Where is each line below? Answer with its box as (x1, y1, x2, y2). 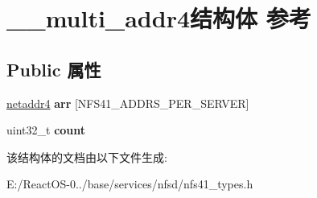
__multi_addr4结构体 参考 (6, 2, 311, 35)
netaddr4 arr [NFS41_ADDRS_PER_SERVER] (6, 94, 249, 111)
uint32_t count (6, 122, 86, 138)
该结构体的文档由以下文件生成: (6, 148, 167, 165)
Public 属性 (6, 56, 101, 81)
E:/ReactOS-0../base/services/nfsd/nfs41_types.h (6, 175, 253, 192)
